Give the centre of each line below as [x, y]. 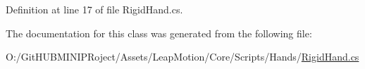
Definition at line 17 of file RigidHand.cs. [94, 9]
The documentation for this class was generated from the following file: [159, 33]
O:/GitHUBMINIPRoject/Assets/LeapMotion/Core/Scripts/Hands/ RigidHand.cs [182, 57]
